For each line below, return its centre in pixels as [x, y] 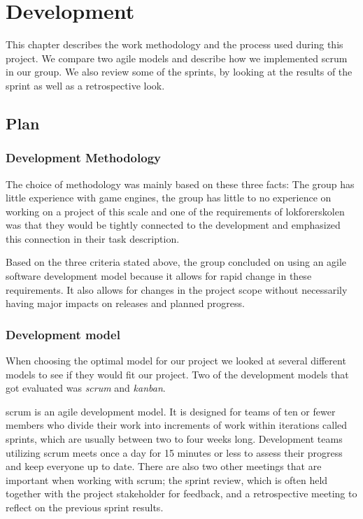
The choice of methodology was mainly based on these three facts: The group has [180, 184]
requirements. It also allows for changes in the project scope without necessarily [177, 289]
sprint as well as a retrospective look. [85, 85]
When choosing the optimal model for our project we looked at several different [176, 361]
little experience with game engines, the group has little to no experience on [169, 198]
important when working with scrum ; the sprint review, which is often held [167, 479]
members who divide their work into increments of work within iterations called [177, 425]
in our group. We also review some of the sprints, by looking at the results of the [179, 72]
